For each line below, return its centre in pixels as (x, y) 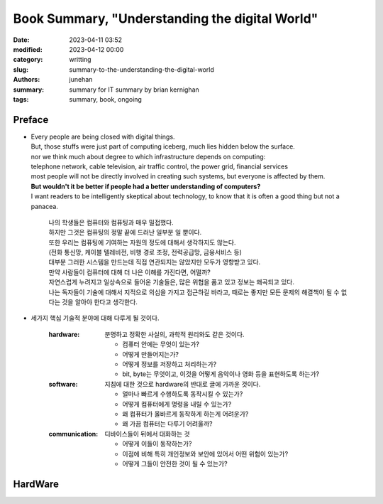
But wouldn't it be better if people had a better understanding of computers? (146, 186)
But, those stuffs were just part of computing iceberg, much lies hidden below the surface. (163, 146)
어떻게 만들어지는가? (151, 354)
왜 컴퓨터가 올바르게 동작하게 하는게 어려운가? (185, 414)
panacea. (44, 206)
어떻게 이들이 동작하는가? (157, 444)
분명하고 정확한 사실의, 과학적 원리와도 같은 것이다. (174, 334)
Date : (21, 40)
